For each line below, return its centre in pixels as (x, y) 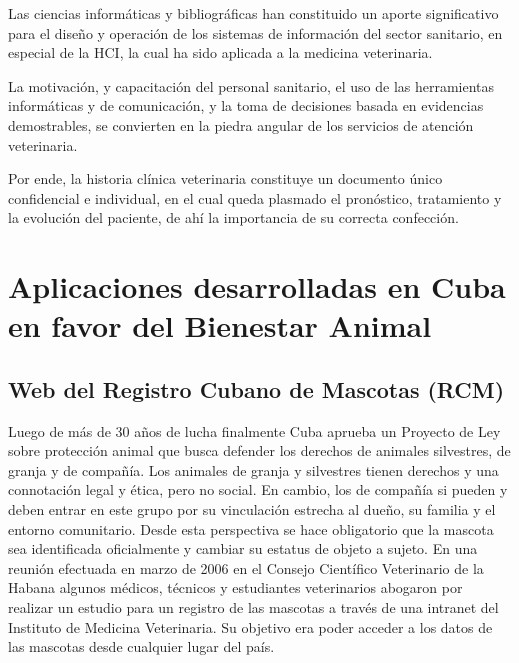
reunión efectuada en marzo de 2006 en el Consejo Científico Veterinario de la (246, 567)
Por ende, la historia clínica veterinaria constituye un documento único (225, 178)
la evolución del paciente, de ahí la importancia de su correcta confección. (233, 217)
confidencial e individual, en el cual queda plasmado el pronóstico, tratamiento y (255, 197)
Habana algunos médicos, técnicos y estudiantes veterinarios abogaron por (235, 587)
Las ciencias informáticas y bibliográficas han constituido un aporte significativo (253, 13)
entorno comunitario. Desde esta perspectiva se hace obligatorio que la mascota (251, 528)
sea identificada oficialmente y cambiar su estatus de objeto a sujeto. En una (243, 548)
